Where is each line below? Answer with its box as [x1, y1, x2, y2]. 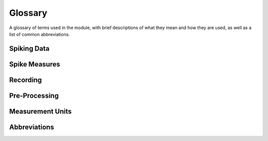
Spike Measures [9, 60, 61, 69]
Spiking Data [9, 44, 50, 53]
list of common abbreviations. [9, 31, 70, 37]
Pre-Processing [9, 91, 59, 100]
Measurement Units [9, 107, 72, 115]
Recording [9, 75, 42, 84]
